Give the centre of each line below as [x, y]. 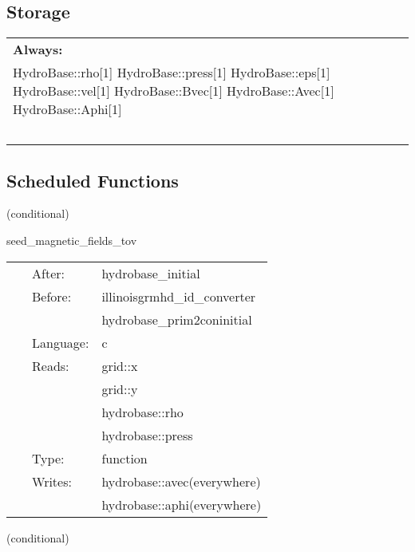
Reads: [51, 365]
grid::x [120, 365]
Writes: [52, 481]
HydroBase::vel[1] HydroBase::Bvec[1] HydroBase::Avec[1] [174, 91]
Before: [52, 296]
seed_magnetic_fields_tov [72, 240]
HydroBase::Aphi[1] [67, 109]
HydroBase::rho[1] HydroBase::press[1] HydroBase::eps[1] [172, 73]
